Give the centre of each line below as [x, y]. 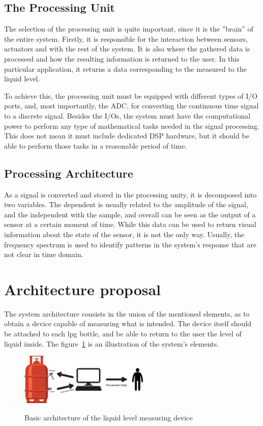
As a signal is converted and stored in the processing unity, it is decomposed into [130, 194]
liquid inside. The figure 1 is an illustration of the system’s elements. [112, 343]
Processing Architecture [69, 173]
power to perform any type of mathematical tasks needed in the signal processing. [132, 125]
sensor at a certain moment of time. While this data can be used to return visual [130, 224]
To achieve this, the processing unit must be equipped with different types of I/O [131, 95]
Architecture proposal [83, 289]
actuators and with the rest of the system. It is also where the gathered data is [127, 49]
